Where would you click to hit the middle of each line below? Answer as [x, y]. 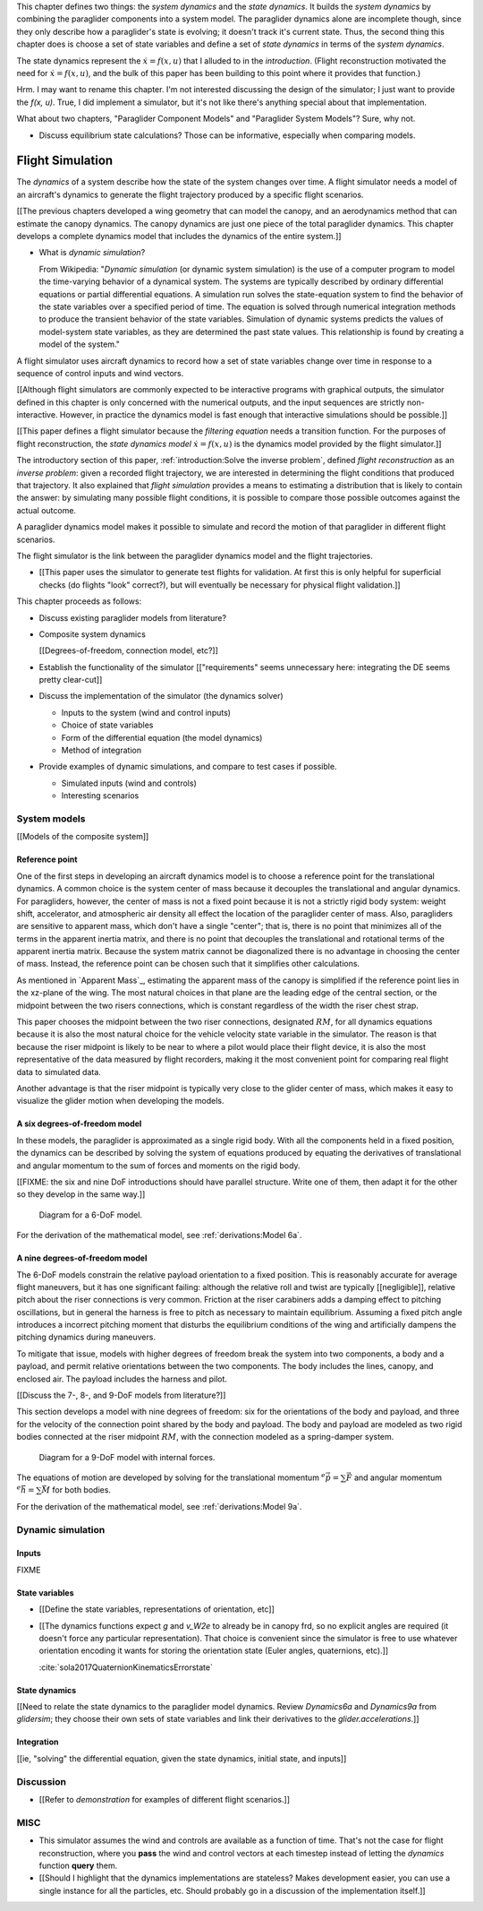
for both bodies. [82, 1490]
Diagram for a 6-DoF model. [91, 1215]
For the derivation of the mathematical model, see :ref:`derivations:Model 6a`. [159, 1235]
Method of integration [102, 750]
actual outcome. [46, 510]
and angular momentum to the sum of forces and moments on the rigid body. [158, 1166]
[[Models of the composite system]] [83, 837]
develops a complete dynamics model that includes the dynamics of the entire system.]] [179, 236]
